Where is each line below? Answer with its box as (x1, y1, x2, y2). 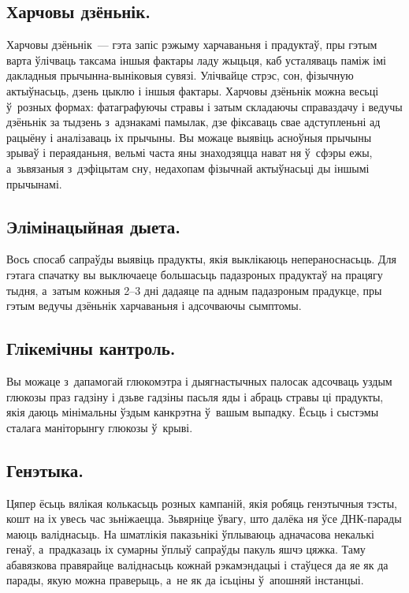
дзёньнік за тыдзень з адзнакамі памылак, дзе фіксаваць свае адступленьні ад (6, 114, 381, 130)
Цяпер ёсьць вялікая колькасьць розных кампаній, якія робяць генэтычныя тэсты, (6, 494, 397, 511)
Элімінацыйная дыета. (6, 214, 181, 238)
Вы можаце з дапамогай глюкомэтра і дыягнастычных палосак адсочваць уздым (6, 372, 392, 389)
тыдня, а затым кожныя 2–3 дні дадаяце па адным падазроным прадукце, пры (6, 282, 382, 298)
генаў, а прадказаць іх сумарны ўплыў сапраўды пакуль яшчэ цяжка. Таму (6, 541, 366, 558)
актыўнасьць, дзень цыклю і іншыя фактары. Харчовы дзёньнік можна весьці (6, 82, 379, 99)
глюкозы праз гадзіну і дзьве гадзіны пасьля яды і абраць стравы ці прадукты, (6, 388, 384, 405)
